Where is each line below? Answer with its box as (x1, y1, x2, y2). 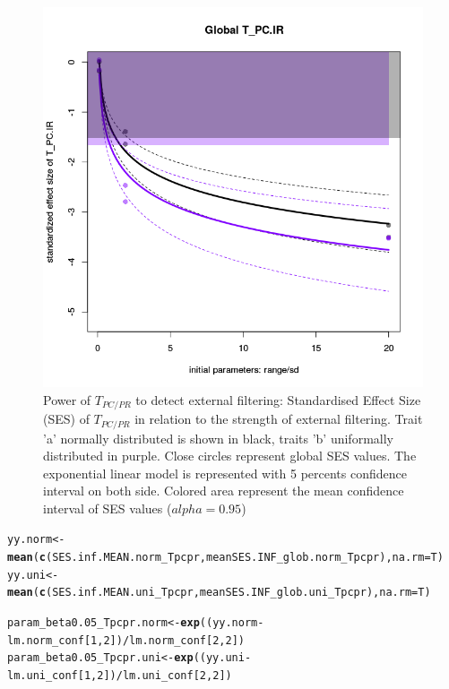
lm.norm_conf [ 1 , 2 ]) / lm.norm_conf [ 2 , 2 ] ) (7, 633, 246, 647)
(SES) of (43, 409, 90, 428)
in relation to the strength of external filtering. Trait (134, 409, 423, 428)
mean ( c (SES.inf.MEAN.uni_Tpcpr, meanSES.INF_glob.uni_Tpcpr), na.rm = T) (7, 586, 431, 599)
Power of (43, 390, 91, 409)
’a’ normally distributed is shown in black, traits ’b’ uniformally (43, 428, 393, 447)
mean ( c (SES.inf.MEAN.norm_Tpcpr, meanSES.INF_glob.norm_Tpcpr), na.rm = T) (7, 551, 444, 564)
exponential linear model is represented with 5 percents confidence (43, 463, 407, 482)
